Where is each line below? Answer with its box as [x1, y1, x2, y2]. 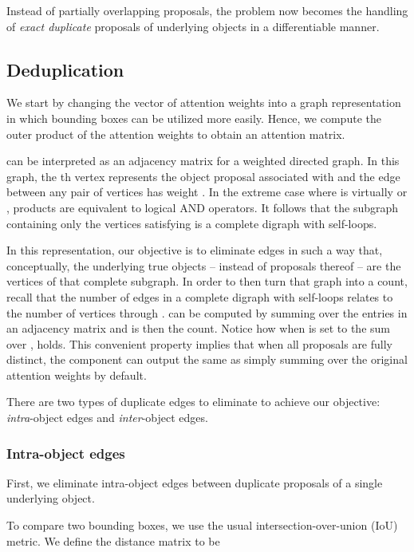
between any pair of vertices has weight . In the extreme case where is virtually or [6, 183, 408, 200]
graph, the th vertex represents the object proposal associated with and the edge [6, 168, 400, 184]
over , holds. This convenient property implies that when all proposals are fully [6, 335, 392, 352]
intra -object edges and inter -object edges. [6, 409, 208, 426]
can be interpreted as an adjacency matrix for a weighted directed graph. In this [6, 152, 400, 169]
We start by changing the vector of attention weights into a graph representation [6, 94, 401, 111]
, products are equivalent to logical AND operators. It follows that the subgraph [6, 199, 399, 215]
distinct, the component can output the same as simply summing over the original [6, 351, 408, 368]
